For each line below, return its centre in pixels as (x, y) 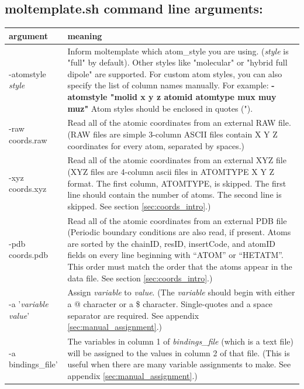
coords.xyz (28, 189)
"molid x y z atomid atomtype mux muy (193, 96)
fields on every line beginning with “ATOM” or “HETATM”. (175, 255)
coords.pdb (29, 255)
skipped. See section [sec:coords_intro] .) (139, 206)
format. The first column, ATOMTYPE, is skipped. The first (177, 183)
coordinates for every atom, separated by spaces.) (156, 145)
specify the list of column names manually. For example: (168, 85)
